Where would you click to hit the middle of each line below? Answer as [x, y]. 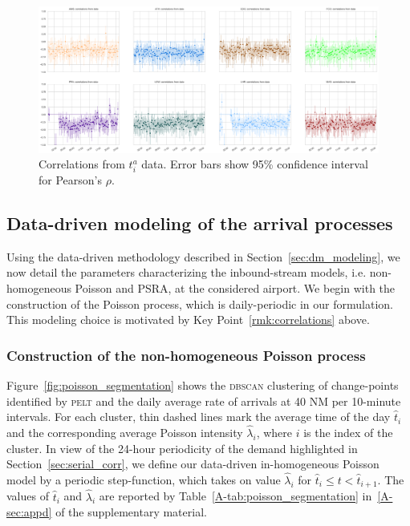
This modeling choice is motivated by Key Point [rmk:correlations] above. [188, 320]
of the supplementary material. [131, 512]
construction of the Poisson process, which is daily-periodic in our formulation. [200, 303]
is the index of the [348, 432]
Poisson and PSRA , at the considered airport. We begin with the [235, 287]
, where [274, 432]
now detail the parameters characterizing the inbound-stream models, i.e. [187, 272]
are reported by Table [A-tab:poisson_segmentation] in [235, 496]
